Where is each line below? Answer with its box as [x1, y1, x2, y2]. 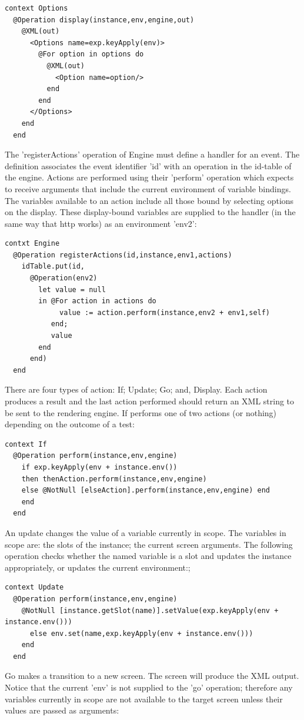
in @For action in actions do [38, 297, 156, 306]
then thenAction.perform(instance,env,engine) [21, 474, 207, 483]
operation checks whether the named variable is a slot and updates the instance [5, 550, 292, 562]
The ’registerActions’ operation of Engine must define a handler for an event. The [5, 148, 300, 160]
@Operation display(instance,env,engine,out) [13, 15, 195, 24]
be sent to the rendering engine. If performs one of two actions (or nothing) [5, 406, 277, 418]
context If [5, 440, 47, 448]
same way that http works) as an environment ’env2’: [5, 217, 197, 229]
